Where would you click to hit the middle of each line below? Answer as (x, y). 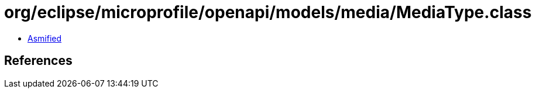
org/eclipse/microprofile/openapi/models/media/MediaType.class (268, 12)
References (38, 61)
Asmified (45, 38)
